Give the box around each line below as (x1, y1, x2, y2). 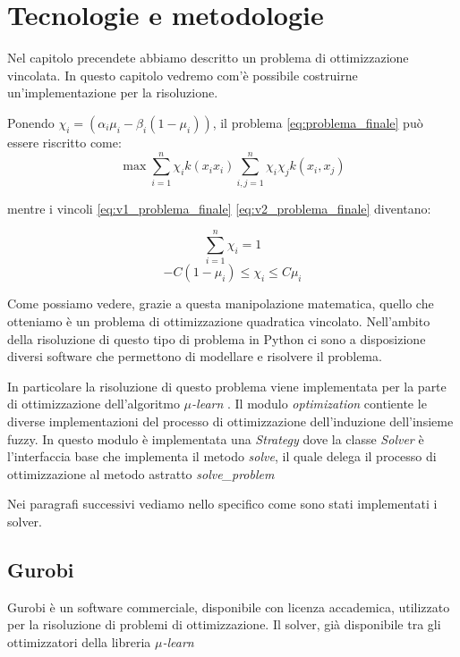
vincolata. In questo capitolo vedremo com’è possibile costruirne (7, 65, 358, 84)
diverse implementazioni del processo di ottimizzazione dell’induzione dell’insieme (7, 411, 454, 430)
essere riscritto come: (7, 132, 122, 151)
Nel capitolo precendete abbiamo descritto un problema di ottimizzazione (7, 48, 409, 67)
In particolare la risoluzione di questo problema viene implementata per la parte (7, 376, 447, 395)
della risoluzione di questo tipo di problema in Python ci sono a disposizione (7, 329, 426, 348)
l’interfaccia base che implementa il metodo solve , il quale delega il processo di (7, 447, 437, 466)
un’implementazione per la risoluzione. (7, 83, 218, 102)
